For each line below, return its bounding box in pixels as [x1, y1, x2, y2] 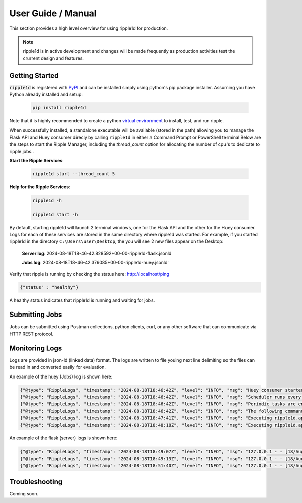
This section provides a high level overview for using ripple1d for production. [9, 25, 168, 31]
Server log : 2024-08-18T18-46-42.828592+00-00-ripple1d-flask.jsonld [22, 250, 172, 256]
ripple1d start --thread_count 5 [32, 171, 115, 176]
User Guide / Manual [9, 8, 97, 19]
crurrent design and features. [23, 55, 84, 61]
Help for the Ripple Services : [9, 184, 70, 190]
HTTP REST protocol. [9, 331, 54, 337]
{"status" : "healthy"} [20, 284, 79, 290]
